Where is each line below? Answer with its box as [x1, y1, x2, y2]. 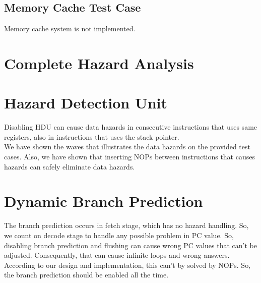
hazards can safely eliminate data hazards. [4, 161, 135, 172]
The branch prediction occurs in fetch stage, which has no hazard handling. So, [4, 220, 249, 231]
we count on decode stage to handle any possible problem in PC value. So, [4, 230, 234, 240]
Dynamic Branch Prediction [4, 191, 203, 211]
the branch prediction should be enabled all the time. [4, 269, 169, 280]
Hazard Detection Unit [4, 92, 168, 113]
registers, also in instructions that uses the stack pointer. [4, 131, 179, 142]
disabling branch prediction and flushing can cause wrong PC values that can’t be [4, 240, 257, 250]
